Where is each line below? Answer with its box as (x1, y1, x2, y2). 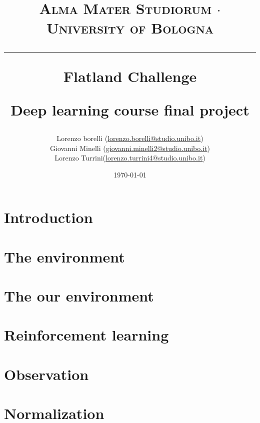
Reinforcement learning (4, 324, 169, 345)
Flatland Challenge (63, 65, 197, 86)
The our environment (4, 285, 154, 306)
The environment (4, 246, 125, 266)
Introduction (4, 207, 93, 227)
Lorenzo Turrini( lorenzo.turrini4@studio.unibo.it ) (54, 152, 205, 163)
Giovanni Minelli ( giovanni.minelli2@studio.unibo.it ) (50, 142, 210, 153)
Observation (4, 363, 89, 384)
